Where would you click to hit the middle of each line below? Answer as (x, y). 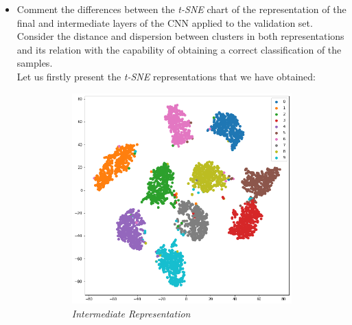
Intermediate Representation (131, 314)
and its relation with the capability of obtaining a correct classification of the (179, 49)
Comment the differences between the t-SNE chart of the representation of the (181, 9)
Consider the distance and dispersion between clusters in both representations (180, 36)
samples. (35, 63)
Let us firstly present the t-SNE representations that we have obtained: (166, 76)
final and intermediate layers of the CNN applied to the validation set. (165, 22)
